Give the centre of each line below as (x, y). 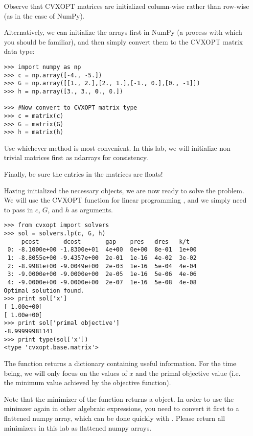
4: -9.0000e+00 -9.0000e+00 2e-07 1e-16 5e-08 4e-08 (102, 283)
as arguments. (92, 209)
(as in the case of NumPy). (44, 15)
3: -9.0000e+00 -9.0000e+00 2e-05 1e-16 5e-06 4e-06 (102, 274)
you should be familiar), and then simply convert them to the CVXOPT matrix (124, 41)
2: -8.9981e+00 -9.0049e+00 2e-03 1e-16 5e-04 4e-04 (102, 266)
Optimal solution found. (44, 290)
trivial (13, 157)
